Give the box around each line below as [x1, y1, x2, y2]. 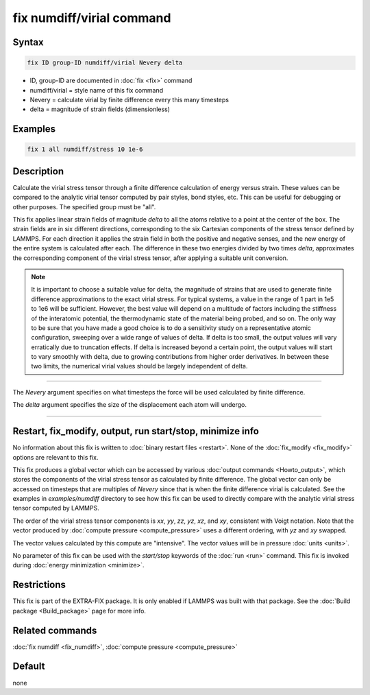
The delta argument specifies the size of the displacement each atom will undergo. [12, 401, 247, 409]
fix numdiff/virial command [12, 10, 171, 25]
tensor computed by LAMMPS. [12, 504, 99, 513]
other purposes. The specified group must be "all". [12, 202, 156, 211]
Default [12, 661, 45, 672]
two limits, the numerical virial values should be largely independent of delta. [31, 362, 248, 370]
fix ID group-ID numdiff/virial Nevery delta [27, 59, 183, 67]
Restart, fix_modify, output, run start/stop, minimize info [12, 425, 260, 437]
